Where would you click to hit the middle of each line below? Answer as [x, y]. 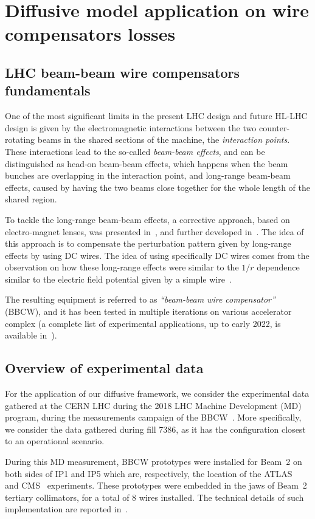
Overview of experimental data [104, 368]
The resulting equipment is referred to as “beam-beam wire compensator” [140, 299]
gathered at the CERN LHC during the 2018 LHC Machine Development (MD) [153, 405]
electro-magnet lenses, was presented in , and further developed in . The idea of [154, 231]
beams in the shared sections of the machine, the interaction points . [164, 139]
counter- [274, 127]
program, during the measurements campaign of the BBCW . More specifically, [153, 417]
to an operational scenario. [55, 441]
